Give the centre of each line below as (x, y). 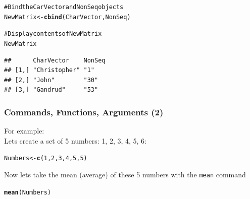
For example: (24, 131)
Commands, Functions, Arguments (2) (84, 112)
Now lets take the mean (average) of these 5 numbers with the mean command (125, 175)
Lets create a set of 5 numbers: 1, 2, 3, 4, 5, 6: (76, 140)
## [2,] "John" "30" (51, 80)
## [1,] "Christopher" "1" (49, 70)
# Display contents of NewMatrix (53, 34)
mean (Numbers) (28, 192)
